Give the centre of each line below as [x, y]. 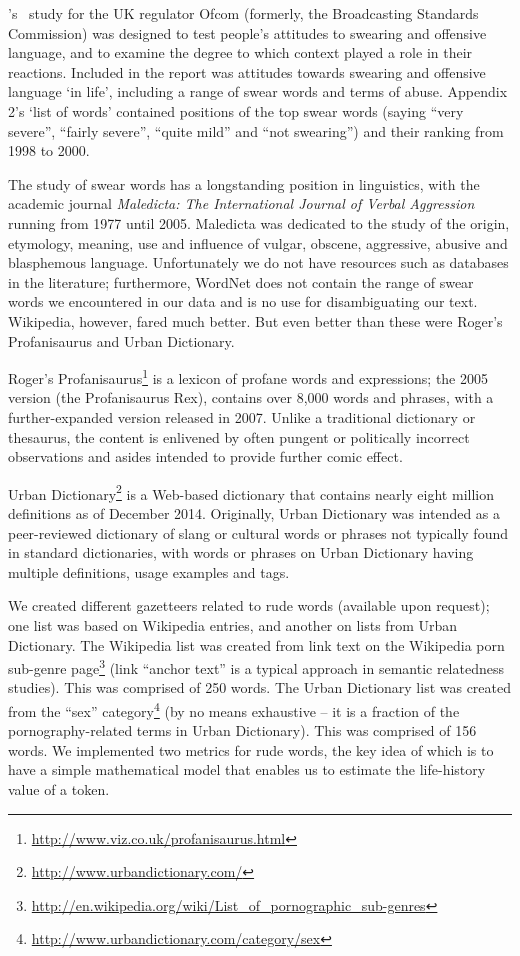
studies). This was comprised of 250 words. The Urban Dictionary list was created [260, 687]
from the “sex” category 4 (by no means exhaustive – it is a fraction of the [234, 709]
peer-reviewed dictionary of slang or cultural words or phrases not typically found [258, 532]
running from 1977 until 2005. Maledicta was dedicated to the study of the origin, [259, 222]
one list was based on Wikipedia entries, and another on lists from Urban [233, 624]
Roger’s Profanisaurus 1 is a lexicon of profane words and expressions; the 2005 [248, 376]
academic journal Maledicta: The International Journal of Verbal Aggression [241, 203]
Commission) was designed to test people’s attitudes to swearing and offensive [247, 32]
